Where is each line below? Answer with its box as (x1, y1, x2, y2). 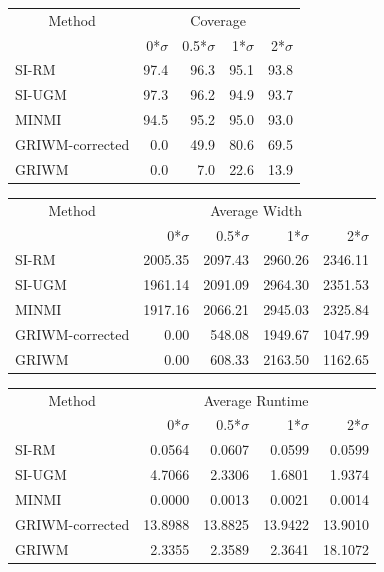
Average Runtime (203, 389, 309, 410)
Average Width (210, 199, 303, 220)
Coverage (190, 9, 246, 30)
